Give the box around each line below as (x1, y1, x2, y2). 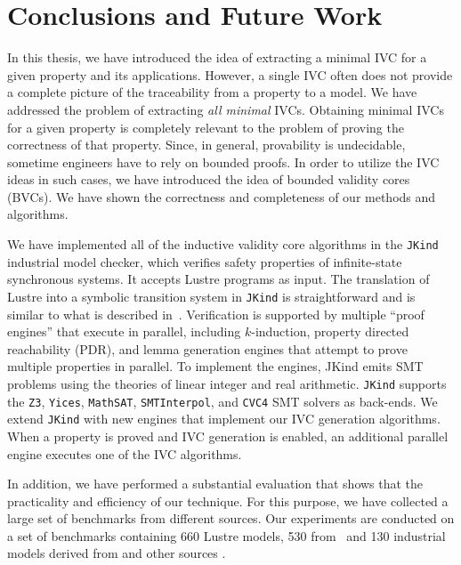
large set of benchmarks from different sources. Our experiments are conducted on (7, 509, 455, 528)
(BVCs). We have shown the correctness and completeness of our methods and (7, 187, 436, 206)
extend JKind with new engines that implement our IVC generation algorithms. (7, 409, 441, 428)
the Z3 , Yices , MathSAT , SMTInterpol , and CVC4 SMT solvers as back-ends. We (7, 391, 438, 410)
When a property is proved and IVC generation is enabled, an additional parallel (7, 426, 449, 445)
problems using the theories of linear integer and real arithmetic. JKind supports (7, 374, 447, 392)
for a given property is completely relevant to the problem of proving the (7, 117, 404, 136)
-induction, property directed (251, 322, 409, 341)
